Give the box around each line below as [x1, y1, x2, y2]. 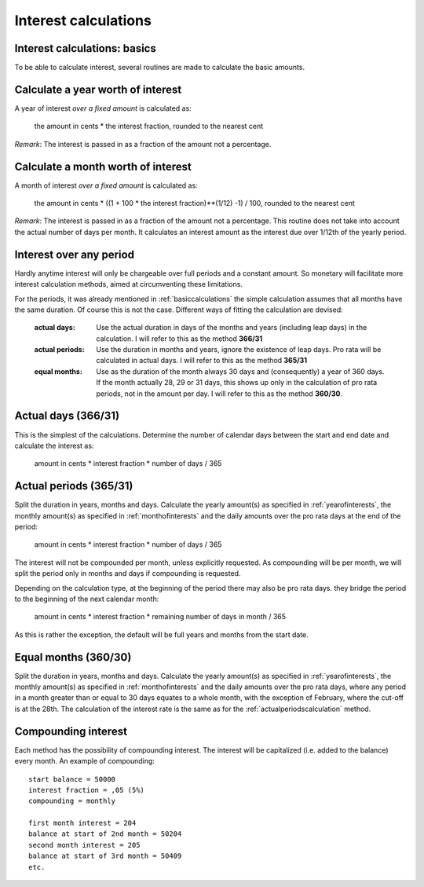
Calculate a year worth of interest [14, 82, 182, 96]
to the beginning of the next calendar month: [14, 594, 159, 603]
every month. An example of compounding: [14, 757, 155, 766]
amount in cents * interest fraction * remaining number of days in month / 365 [34, 612, 287, 621]
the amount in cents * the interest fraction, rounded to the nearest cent [34, 122, 264, 131]
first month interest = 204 [28, 819, 137, 828]
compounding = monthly [28, 797, 116, 805]
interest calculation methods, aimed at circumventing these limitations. [14, 280, 243, 289]
